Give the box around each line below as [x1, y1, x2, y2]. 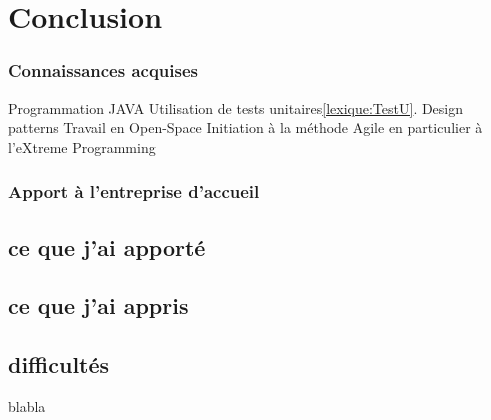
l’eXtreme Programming [8, 136, 156, 157]
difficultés [8, 349, 110, 380]
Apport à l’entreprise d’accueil [8, 179, 260, 204]
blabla [8, 395, 46, 416]
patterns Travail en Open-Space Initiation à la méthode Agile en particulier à [8, 117, 483, 138]
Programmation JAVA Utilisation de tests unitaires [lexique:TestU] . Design [8, 97, 464, 118]
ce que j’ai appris [8, 290, 189, 321]
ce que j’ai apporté [8, 231, 206, 262]
